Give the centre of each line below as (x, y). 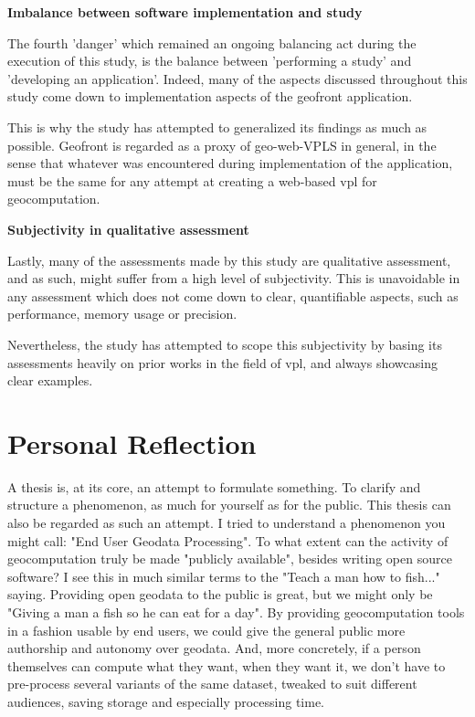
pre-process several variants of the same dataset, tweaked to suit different (212, 684)
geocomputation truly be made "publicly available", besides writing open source (230, 559)
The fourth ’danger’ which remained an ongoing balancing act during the (212, 42)
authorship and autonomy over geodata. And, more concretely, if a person (214, 648)
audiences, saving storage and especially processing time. (166, 701)
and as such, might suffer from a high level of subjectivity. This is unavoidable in (234, 278)
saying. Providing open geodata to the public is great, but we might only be (220, 594)
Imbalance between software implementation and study (185, 12)
